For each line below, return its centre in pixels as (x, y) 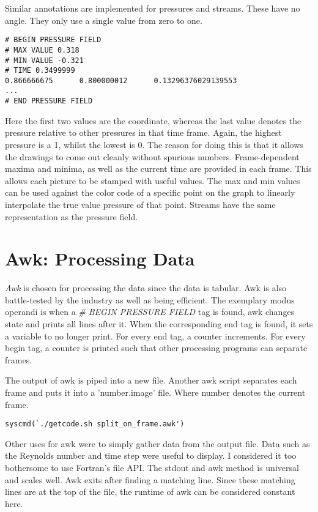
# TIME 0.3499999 (40, 71)
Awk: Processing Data (100, 258)
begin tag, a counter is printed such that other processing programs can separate (156, 348)
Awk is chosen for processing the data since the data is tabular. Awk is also (146, 288)
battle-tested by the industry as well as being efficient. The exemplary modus (150, 299)
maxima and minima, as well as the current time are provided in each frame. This (158, 169)
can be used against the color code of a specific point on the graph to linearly (150, 192)
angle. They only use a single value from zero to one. (104, 20)
